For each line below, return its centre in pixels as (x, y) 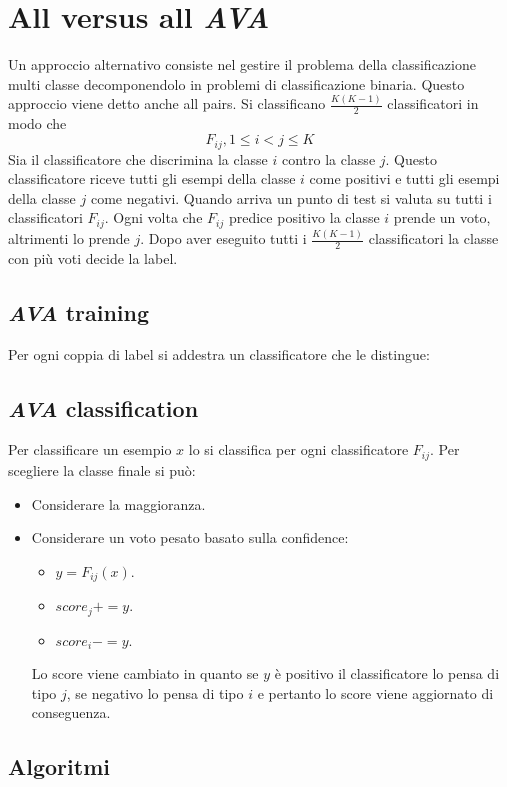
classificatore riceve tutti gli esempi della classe (152, 178)
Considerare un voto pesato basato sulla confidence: (190, 537)
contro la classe (328, 158)
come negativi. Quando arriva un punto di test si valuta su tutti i (291, 197)
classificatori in (433, 103)
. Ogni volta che (153, 217)
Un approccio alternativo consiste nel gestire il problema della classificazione (242, 64)
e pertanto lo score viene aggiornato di (375, 692)
